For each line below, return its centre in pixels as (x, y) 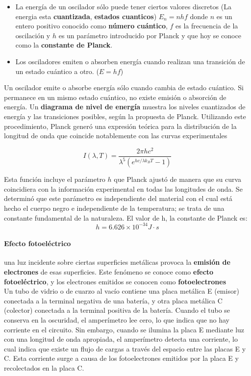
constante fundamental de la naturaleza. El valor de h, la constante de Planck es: (126, 217)
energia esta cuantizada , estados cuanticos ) (86, 16)
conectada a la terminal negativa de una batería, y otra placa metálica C (113, 300)
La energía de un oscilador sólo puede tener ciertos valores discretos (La (123, 6)
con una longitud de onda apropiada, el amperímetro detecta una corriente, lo (121, 339)
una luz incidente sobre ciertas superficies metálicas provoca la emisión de (117, 262)
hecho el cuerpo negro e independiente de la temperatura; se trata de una (114, 208)
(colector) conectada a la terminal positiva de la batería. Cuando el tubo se (117, 310)
